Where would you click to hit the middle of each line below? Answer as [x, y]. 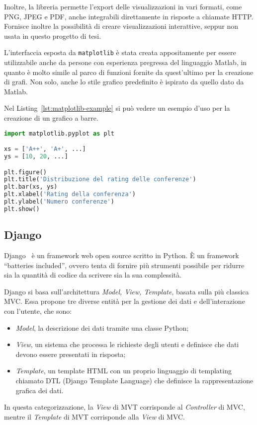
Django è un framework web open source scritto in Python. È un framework [122, 255]
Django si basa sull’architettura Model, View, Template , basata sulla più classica [127, 291]
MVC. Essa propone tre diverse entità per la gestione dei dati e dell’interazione [125, 301]
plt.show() [22, 209]
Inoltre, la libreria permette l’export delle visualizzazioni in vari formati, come [123, 6]
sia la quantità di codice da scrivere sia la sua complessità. [93, 275]
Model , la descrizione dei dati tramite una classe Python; [102, 327]
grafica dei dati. [40, 390]
